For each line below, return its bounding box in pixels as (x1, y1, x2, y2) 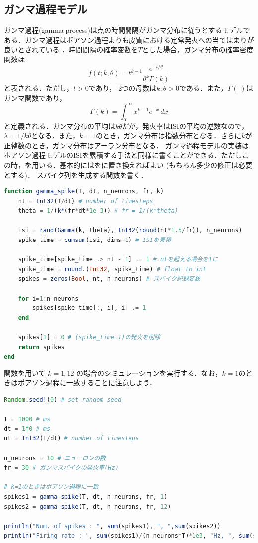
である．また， (179, 83, 228, 93)
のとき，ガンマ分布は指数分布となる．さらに (95, 130, 242, 141)
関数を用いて (4, 367, 46, 378)
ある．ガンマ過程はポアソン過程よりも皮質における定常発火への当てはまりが (4, 34, 254, 45)
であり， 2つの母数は (88, 83, 157, 93)
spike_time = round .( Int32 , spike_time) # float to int (18, 265, 207, 273)
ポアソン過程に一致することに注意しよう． (17, 377, 156, 388)
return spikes (18, 343, 64, 351)
